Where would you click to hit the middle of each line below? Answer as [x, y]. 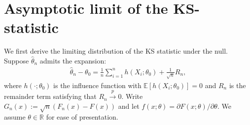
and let [129, 106]
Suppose [17, 60]
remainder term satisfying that [50, 96]
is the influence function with [97, 85]
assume [15, 117]
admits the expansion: [73, 60]
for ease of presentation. [82, 117]
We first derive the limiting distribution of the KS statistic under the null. [116, 51]
